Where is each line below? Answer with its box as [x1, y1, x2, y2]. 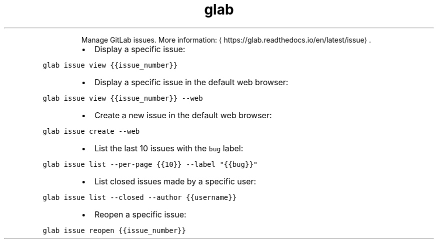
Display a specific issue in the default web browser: [94, 77, 288, 87]
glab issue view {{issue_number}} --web [42, 94, 203, 102]
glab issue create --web [42, 127, 140, 135]
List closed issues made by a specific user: [94, 176, 256, 186]
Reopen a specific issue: [94, 209, 186, 219]
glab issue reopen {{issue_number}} [42, 226, 186, 234]
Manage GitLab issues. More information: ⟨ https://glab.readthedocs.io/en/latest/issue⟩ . [81, 35, 371, 44]
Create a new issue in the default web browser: [94, 110, 272, 120]
